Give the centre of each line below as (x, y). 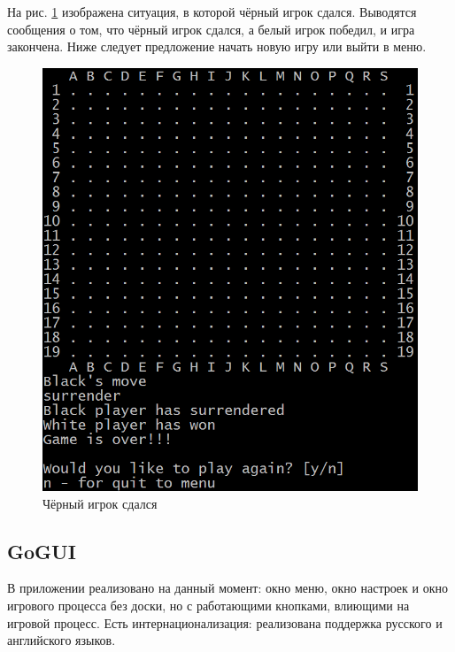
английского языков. (62, 640)
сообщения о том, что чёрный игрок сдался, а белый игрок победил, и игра (211, 29)
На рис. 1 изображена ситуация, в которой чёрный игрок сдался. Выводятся (212, 12)
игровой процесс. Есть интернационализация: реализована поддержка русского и (225, 622)
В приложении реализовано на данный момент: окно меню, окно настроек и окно (227, 588)
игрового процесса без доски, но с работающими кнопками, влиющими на (208, 605)
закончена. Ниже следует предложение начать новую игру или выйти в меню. (217, 46)
